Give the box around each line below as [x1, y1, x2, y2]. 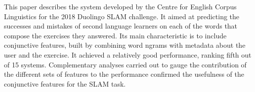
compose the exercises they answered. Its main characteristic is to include [4, 30, 227, 40]
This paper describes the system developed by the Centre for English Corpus [4, 1, 237, 11]
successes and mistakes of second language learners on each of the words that [4, 21, 238, 31]
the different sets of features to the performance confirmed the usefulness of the [4, 69, 244, 79]
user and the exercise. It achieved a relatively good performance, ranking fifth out [4, 49, 252, 60]
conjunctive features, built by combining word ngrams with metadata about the [4, 40, 246, 50]
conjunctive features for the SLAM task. [4, 78, 126, 89]
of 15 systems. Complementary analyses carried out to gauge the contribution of [4, 59, 247, 69]
